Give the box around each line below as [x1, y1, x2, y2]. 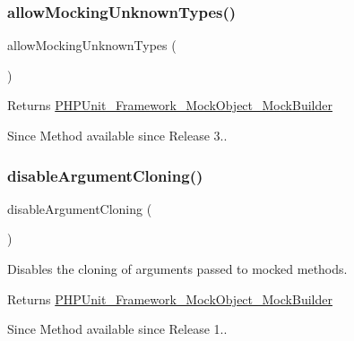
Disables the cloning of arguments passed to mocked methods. [7, 260, 348, 277]
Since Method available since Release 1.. [7, 320, 228, 338]
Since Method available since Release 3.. [7, 126, 228, 144]
